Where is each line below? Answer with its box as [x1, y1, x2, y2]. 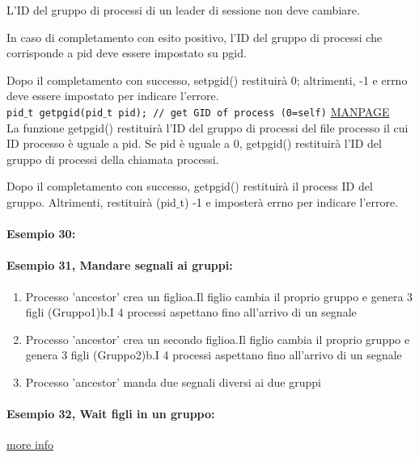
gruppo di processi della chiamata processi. [6, 150, 219, 167]
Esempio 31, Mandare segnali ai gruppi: [6, 257, 233, 274]
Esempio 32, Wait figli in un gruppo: [6, 405, 215, 422]
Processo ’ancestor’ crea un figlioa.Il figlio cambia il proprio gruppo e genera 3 [25, 287, 413, 304]
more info [6, 436, 53, 453]
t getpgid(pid [28, 107, 104, 119]
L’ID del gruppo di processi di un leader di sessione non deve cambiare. [6, 2, 360, 18]
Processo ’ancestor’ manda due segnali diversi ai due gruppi [25, 373, 321, 390]
